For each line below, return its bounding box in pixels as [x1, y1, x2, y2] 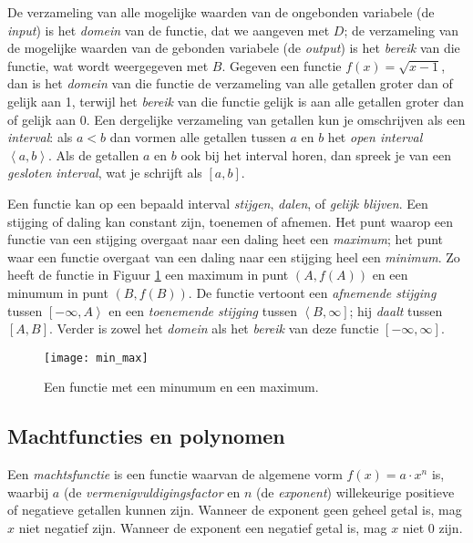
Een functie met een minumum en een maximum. [44, 377, 319, 396]
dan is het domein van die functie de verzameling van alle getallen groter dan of [7, 74, 453, 93]
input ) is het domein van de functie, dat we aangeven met [7, 20, 330, 39]
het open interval [327, 128, 423, 147]
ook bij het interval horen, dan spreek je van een [180, 145, 451, 164]
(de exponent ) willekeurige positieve [256, 482, 455, 501]
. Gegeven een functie [221, 56, 342, 75]
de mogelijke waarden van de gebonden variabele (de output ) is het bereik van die [7, 38, 460, 57]
